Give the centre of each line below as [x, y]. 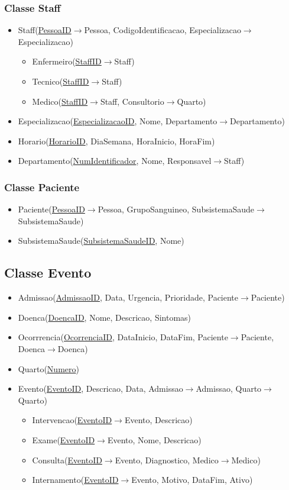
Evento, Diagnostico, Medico [167, 460]
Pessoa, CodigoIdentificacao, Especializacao [163, 30]
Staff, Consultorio [132, 101]
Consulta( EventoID [67, 460]
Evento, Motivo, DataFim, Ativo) [192, 480]
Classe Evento [48, 273]
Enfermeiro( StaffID [67, 61]
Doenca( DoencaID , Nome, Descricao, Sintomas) [105, 317]
